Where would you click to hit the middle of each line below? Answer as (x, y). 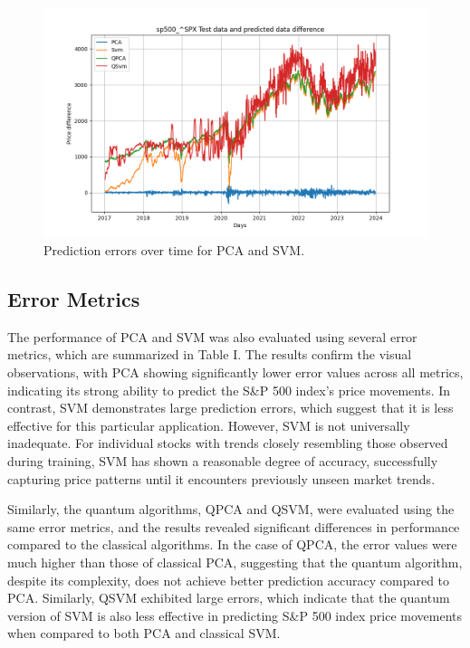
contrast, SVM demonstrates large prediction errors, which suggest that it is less (230, 408)
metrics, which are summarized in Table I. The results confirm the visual (210, 354)
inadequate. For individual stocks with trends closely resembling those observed (228, 443)
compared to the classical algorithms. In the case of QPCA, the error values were (232, 544)
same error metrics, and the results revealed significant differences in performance (234, 526)
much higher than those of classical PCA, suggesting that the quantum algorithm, (235, 562)
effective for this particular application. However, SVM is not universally (209, 425)
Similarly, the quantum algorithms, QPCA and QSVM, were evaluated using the (231, 509)
